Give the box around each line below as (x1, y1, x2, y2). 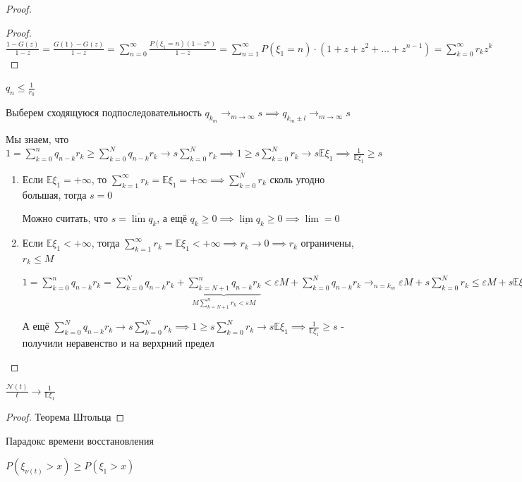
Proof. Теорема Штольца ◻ (6, 409, 125, 424)
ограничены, (301, 235, 354, 250)
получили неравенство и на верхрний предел (22, 335, 214, 350)
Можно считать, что (22, 211, 109, 225)
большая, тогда (22, 187, 87, 202)
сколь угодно (269, 171, 325, 186)
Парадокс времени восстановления (6, 433, 154, 447)
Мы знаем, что (6, 131, 69, 146)
